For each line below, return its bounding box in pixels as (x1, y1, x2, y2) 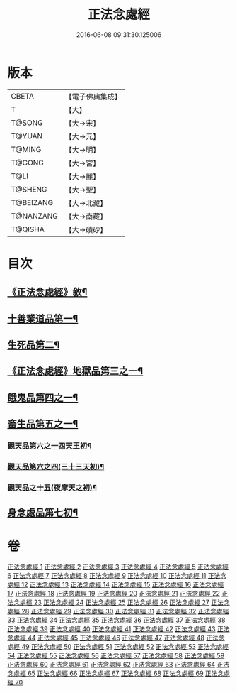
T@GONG (11, 158, 44, 168)
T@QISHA (11, 224, 45, 234)
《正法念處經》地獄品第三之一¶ (7, 365, 144, 377)
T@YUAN (11, 131, 43, 141)
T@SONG (11, 118, 44, 128)
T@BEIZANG (11, 197, 54, 207)
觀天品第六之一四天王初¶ (7, 441, 92, 451)
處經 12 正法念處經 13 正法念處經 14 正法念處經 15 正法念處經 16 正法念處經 (7, 580, 224, 589)
